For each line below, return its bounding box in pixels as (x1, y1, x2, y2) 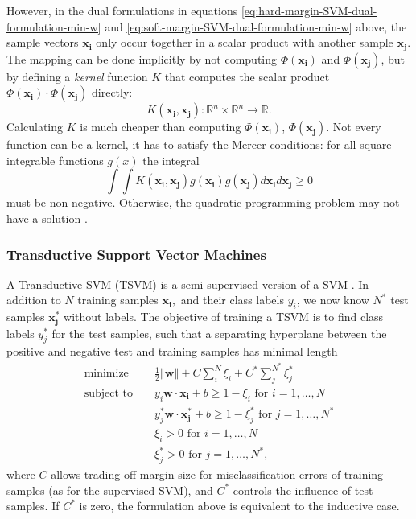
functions (58, 151, 104, 168)
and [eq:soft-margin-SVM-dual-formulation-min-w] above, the (105, 18, 407, 35)
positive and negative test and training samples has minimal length (6, 343, 338, 360)
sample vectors (6, 34, 79, 51)
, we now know (296, 291, 369, 308)
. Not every (326, 118, 381, 135)
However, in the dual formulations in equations (6, 2, 238, 19)
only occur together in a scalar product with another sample (96, 34, 393, 51)
